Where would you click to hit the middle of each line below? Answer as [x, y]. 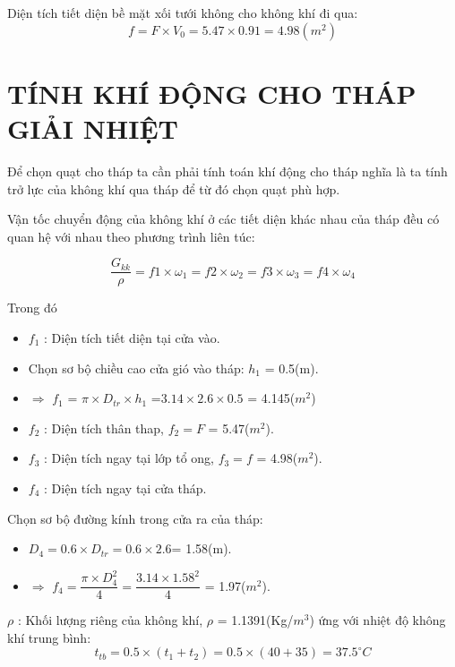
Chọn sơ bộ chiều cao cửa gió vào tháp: [136, 368]
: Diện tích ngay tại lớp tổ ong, [129, 458]
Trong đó [32, 308]
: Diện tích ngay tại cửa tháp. [125, 487]
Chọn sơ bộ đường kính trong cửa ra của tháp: [135, 518]
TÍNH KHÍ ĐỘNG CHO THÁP [212, 93]
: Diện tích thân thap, [104, 428]
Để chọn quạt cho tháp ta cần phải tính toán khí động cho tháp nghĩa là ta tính [227, 171]
